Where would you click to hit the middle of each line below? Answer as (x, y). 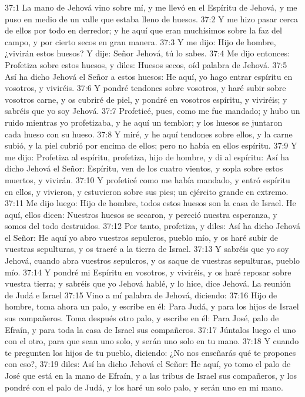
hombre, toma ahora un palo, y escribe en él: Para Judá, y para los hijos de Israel (152, 306)
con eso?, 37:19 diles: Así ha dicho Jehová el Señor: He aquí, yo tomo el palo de (148, 364)
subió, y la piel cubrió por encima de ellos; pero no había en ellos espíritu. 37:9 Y (151, 145)
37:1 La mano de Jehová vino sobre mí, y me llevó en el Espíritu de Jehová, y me (151, 7)
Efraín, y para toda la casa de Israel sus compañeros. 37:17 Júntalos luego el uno (150, 329)
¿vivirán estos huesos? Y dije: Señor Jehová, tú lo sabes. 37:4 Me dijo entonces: (147, 53)
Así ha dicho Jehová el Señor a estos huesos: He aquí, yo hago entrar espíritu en (149, 76)
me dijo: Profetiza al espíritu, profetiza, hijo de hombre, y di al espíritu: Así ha (147, 157)
